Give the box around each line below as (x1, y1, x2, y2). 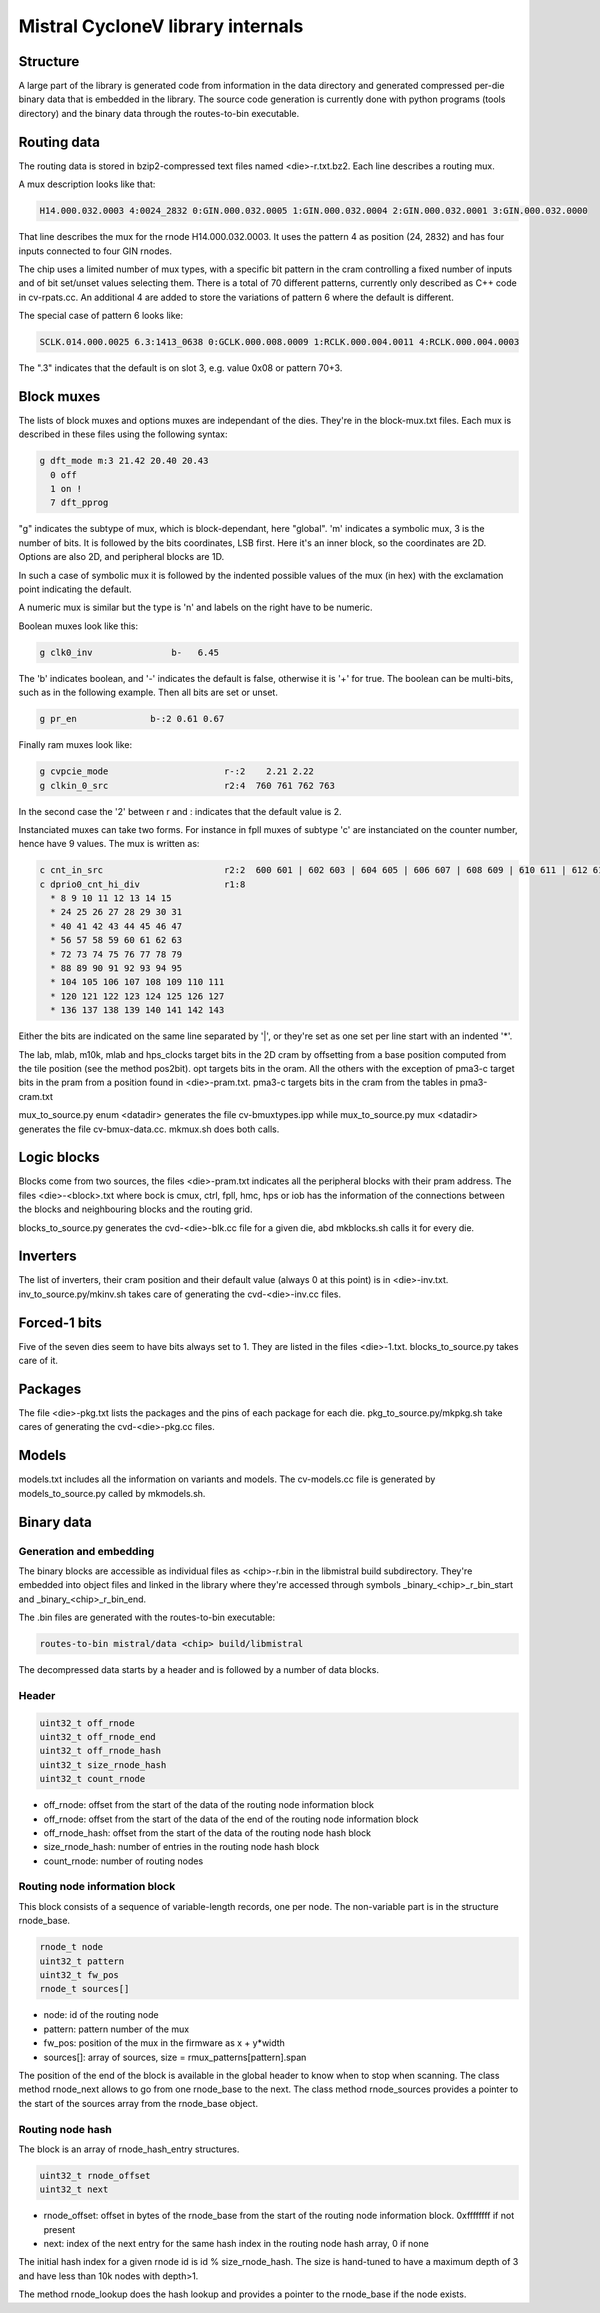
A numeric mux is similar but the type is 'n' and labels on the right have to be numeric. (18, 601, 374, 614)
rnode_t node (39, 1941, 104, 1953)
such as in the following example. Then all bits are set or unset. (18, 686, 279, 699)
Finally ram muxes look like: (18, 739, 133, 751)
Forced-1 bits (18, 1314, 102, 1331)
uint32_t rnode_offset (39, 2170, 151, 2181)
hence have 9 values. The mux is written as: (18, 838, 200, 850)
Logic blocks (18, 1149, 100, 1166)
